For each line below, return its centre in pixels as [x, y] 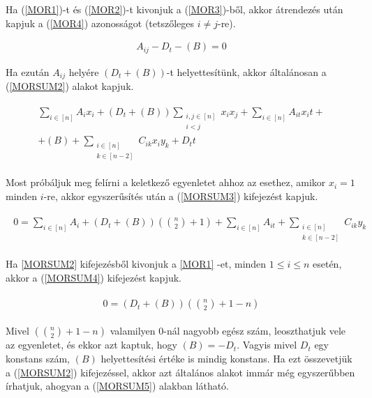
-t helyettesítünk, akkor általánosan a [246, 71]
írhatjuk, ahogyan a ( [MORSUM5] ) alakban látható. [118, 386]
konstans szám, [38, 358]
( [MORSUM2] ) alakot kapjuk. [70, 86]
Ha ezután [28, 71]
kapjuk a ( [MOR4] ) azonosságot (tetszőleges [100, 23]
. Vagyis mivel [267, 345]
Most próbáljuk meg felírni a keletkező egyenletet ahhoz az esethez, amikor [166, 182]
